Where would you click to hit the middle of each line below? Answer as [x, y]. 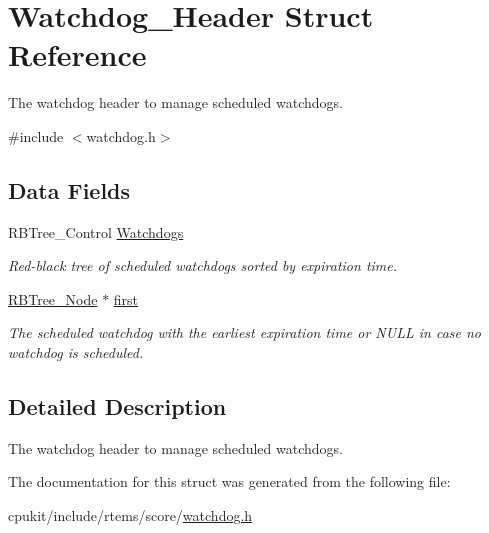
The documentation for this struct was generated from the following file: [229, 481]
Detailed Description [117, 406]
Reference [77, 54]
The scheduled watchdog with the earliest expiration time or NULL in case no [244, 332]
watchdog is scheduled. [76, 352]
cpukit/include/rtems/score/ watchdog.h [130, 515]
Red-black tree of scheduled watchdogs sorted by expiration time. [203, 265]
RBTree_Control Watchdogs [96, 231]
